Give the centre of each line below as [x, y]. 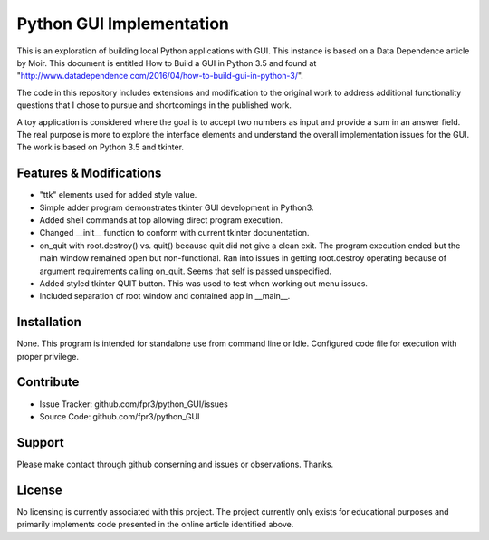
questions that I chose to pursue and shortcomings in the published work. [154, 105]
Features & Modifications [89, 174]
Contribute [48, 382]
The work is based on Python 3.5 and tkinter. [101, 147]
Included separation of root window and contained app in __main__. [165, 296]
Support [40, 443]
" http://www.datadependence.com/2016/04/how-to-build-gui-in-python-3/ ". [160, 76]
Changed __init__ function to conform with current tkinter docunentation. [174, 233]
